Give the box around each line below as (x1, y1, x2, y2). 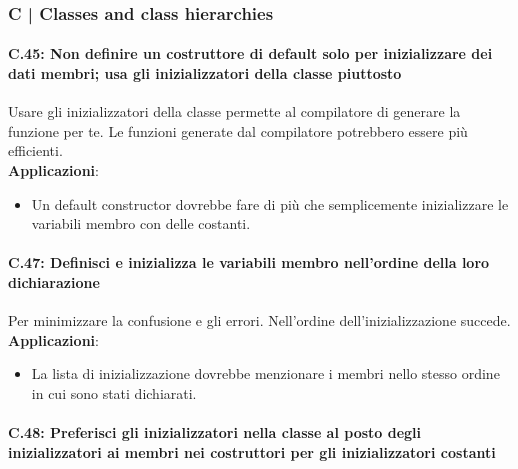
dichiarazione (8, 271, 100, 292)
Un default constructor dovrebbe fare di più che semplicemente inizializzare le (31, 193, 509, 214)
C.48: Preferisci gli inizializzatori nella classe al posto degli (8, 422, 422, 443)
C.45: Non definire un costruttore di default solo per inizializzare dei (8, 43, 493, 64)
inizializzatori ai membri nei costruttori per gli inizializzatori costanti (8, 441, 496, 462)
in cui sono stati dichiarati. (31, 382, 197, 403)
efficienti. (8, 140, 63, 161)
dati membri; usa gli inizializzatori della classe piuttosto (8, 63, 402, 84)
